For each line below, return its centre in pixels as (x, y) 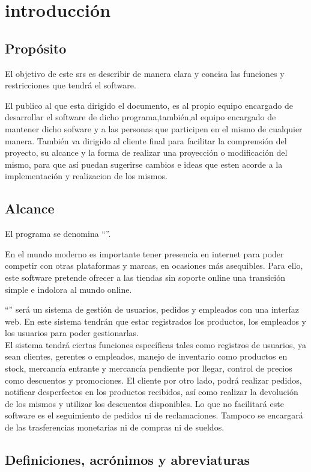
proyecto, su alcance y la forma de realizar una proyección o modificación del (146, 152)
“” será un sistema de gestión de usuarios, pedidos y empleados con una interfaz (152, 309)
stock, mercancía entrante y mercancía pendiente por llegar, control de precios (149, 368)
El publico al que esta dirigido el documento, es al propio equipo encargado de (149, 105)
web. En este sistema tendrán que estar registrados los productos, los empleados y (155, 321)
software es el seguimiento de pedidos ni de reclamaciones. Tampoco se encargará (154, 415)
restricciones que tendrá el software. (71, 85)
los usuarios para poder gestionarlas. (72, 333)
